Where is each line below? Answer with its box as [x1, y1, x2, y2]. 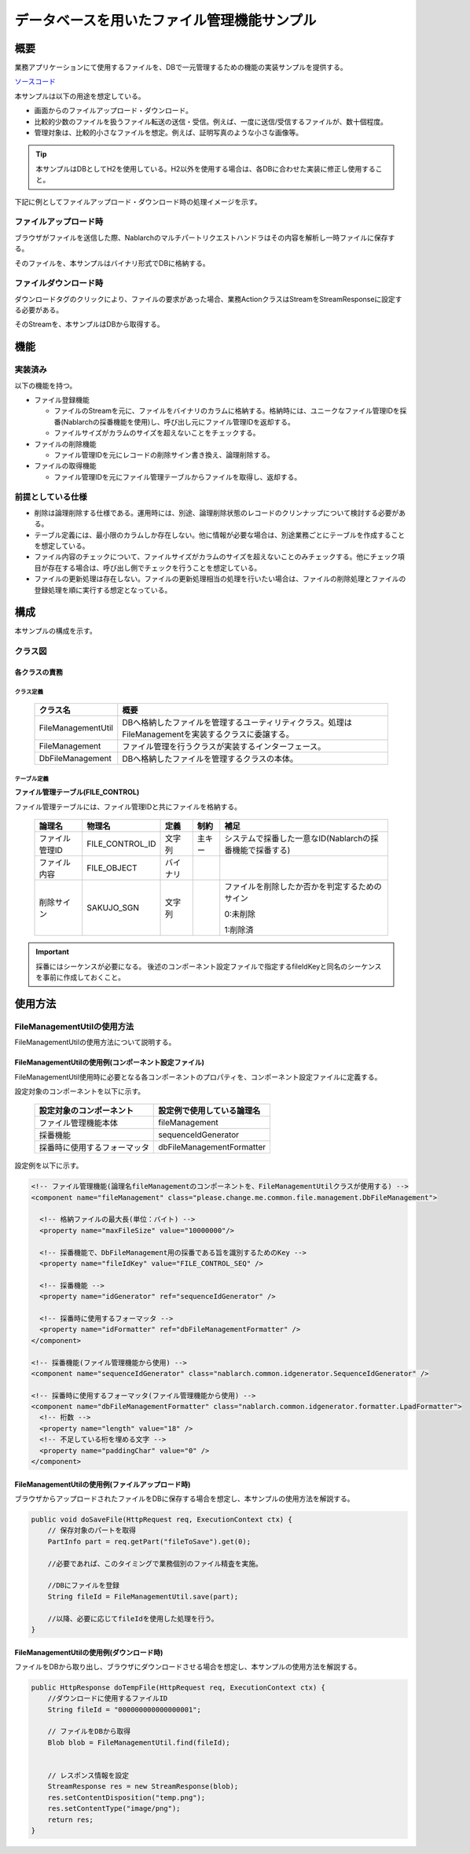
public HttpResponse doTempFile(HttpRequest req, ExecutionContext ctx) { [31, 1683, 326, 1692]
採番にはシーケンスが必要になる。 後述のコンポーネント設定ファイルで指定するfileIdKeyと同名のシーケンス [35, 962, 382, 971]
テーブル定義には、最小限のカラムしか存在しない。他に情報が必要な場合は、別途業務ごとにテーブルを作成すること [34, 530, 405, 539]
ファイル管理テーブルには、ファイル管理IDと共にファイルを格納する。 [14, 802, 242, 811]
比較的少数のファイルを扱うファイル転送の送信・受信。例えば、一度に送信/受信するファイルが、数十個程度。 [34, 116, 388, 126]
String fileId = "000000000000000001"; [47, 1705, 202, 1714]
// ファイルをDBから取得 [47, 1727, 131, 1736]
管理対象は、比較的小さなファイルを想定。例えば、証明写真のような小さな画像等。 [34, 128, 303, 138]
